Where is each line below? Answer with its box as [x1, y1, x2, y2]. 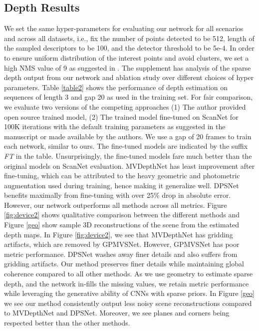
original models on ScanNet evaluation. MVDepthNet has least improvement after [4, 160, 255, 171]
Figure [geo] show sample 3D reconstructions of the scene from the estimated [4, 219, 240, 230]
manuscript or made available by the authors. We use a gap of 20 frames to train [4, 131, 252, 141]
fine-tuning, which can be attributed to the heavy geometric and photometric [4, 170, 240, 181]
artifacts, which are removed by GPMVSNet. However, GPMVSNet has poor [4, 239, 240, 249]
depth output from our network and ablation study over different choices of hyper [4, 72, 254, 83]
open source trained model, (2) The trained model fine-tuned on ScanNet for [4, 111, 239, 122]
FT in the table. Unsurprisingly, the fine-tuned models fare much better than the [4, 150, 252, 161]
